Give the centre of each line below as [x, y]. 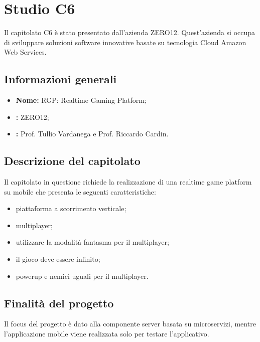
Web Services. [25, 52]
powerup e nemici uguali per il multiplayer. [82, 276]
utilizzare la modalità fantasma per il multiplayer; [92, 242]
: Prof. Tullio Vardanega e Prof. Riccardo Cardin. [92, 134]
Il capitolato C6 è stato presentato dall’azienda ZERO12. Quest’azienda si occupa [130, 32]
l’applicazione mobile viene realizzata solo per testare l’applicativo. [107, 334]
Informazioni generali [60, 79]
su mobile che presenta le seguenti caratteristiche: [80, 191]
